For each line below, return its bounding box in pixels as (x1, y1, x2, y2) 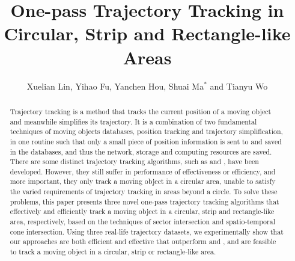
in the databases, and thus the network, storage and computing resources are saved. (10, 146, 272, 156)
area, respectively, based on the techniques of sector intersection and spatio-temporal (10, 216, 275, 227)
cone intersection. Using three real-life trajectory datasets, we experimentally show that (10, 226, 284, 236)
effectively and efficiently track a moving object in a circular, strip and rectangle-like (10, 206, 275, 216)
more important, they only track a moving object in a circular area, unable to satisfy (10, 176, 276, 186)
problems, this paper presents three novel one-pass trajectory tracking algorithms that (10, 196, 279, 206)
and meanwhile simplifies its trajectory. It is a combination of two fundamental (10, 116, 257, 126)
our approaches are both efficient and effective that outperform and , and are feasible (10, 236, 276, 247)
